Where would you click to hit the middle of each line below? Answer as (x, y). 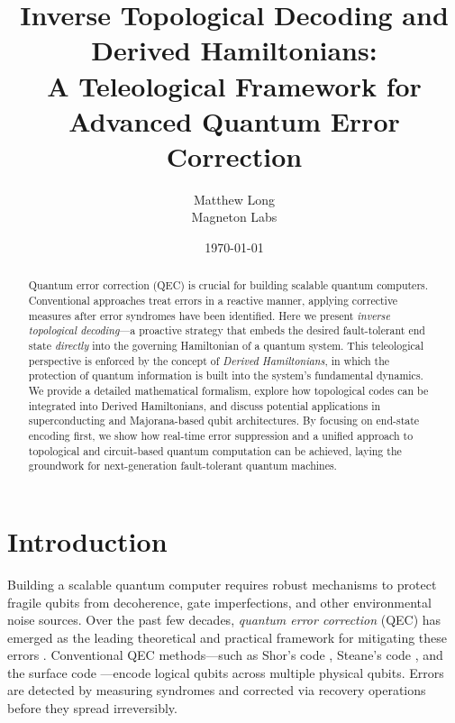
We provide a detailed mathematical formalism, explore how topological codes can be (228, 391)
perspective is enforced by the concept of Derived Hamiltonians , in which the (209, 360)
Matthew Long (234, 199)
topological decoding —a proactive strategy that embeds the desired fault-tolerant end (227, 330)
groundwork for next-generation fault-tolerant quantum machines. (182, 466)
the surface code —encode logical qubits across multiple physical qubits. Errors (226, 672)
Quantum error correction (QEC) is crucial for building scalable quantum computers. (228, 285)
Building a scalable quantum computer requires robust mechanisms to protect (222, 584)
